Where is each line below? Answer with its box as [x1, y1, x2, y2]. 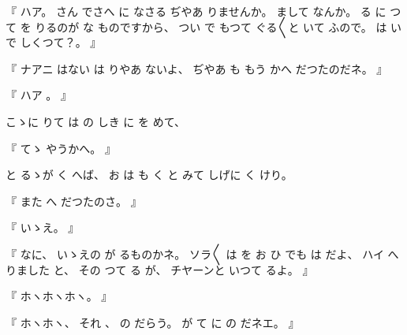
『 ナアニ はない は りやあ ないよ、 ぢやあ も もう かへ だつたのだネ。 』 [6, 60, 388, 76]
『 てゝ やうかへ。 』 [6, 140, 116, 156]
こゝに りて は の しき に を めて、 [6, 113, 185, 129]
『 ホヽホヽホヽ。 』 [6, 288, 113, 304]
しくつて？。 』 [20, 34, 102, 50]
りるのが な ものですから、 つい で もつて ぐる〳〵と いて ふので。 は [35, 18, 387, 35]
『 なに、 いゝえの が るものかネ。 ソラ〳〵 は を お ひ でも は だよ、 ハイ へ [6, 245, 399, 262]
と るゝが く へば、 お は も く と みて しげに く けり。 [6, 166, 293, 183]
